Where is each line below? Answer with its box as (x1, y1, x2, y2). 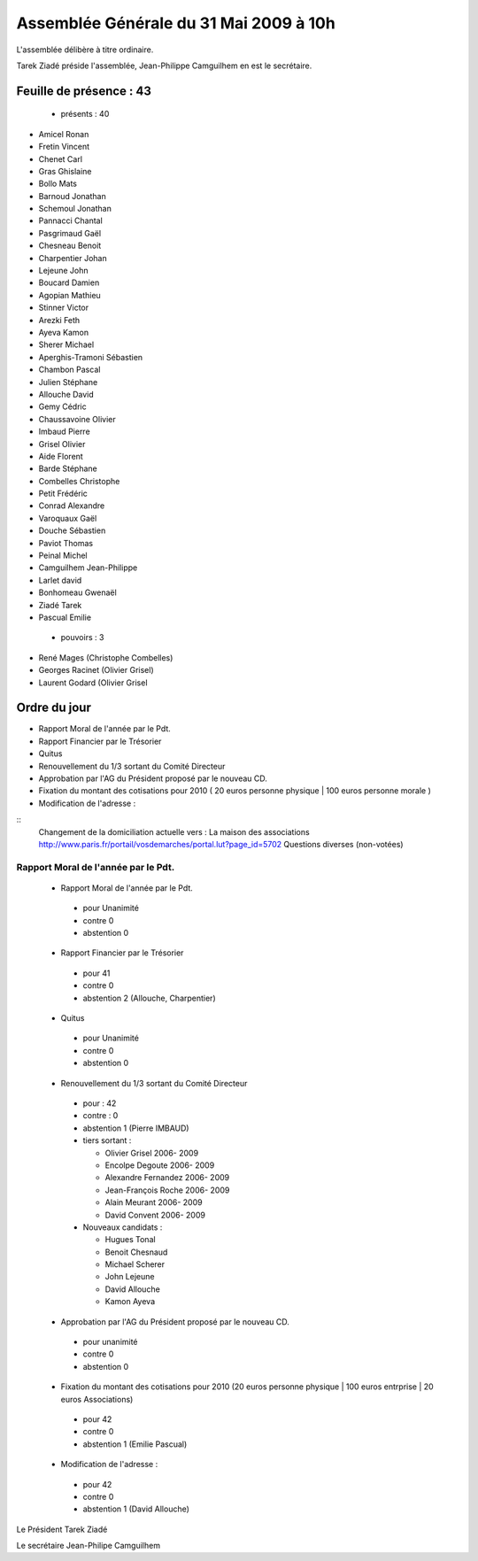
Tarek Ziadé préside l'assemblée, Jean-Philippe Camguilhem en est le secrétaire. (16, 60, 312, 71)
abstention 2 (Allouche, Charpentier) (82, 993, 216, 1003)
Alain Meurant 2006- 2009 (104, 1197, 203, 1208)
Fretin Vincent (38, 142, 90, 152)
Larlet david (38, 575, 82, 585)
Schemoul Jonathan (38, 204, 112, 214)
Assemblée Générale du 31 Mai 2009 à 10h (16, 13, 335, 33)
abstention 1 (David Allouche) (82, 1503, 190, 1514)
